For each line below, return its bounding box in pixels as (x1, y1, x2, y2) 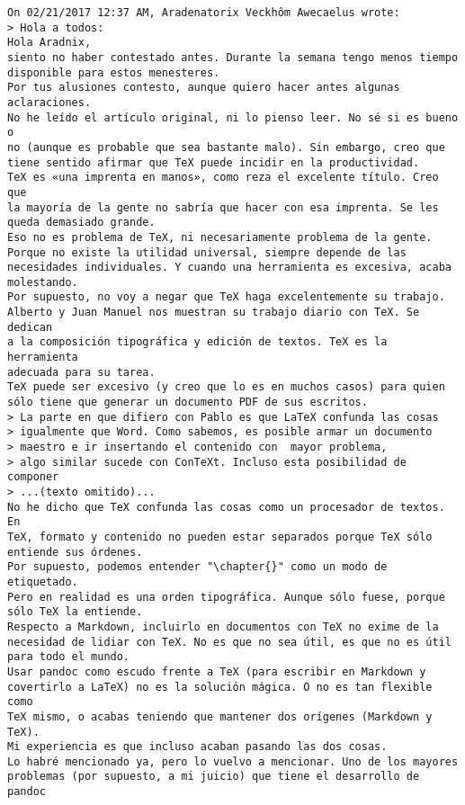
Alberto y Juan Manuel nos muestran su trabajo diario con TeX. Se (7, 306, 420, 319)
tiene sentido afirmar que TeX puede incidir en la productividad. (7, 156, 420, 169)
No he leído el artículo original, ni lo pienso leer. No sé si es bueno (7, 111, 459, 124)
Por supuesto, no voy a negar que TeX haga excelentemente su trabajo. (7, 291, 445, 304)
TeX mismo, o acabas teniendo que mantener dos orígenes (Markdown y (7, 710, 433, 723)
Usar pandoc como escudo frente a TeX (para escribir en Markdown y (7, 665, 426, 678)
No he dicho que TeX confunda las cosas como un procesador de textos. (7, 500, 445, 514)
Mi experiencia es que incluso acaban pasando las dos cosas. (7, 740, 388, 754)
